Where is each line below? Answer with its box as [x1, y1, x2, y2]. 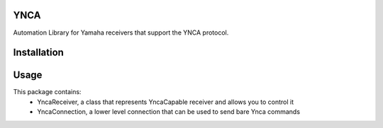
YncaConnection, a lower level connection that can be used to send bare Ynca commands [37, 107, 301, 116]
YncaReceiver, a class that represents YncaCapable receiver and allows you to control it [37, 98, 294, 106]
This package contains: [13, 88, 82, 96]
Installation [13, 47, 64, 59]
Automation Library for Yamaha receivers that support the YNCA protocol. [13, 28, 229, 37]
